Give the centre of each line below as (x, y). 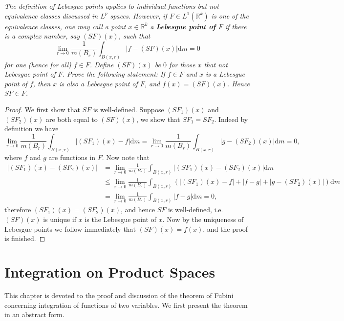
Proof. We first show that (42, 110)
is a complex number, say (42, 36)
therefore (18, 210)
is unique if (60, 219)
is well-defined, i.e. (195, 210)
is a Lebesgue (226, 74)
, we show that (158, 119)
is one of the (230, 15)
